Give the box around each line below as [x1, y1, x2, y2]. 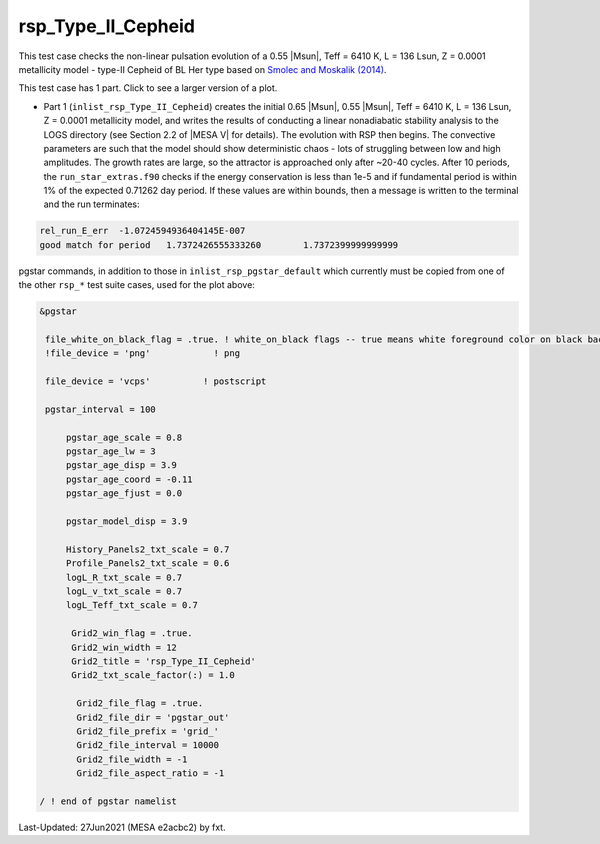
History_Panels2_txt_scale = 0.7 [65, 543, 230, 555]
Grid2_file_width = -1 [76, 753, 188, 765]
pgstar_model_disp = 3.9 [65, 516, 188, 527]
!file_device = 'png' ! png [45, 348, 240, 359]
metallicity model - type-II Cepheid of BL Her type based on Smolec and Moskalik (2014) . [18, 63, 387, 75]
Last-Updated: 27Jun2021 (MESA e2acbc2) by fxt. [18, 821, 226, 833]
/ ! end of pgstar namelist [39, 795, 177, 807]
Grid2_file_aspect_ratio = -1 [76, 768, 225, 779]
